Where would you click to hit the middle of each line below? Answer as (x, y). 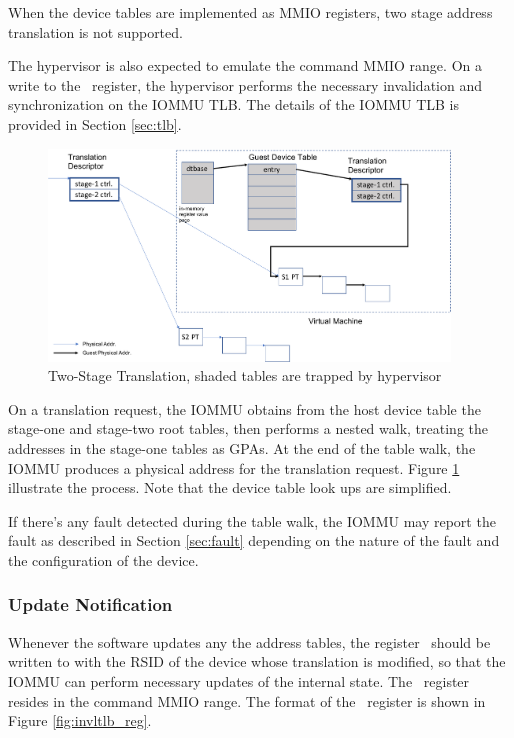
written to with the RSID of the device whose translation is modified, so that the (257, 661)
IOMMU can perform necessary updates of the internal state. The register (239, 680)
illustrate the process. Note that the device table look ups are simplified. (230, 487)
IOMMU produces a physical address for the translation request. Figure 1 (234, 467)
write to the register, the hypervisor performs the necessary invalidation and (245, 84)
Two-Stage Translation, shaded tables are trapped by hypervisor (245, 375)
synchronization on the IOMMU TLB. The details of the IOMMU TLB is (233, 104)
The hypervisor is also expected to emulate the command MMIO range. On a (245, 65)
